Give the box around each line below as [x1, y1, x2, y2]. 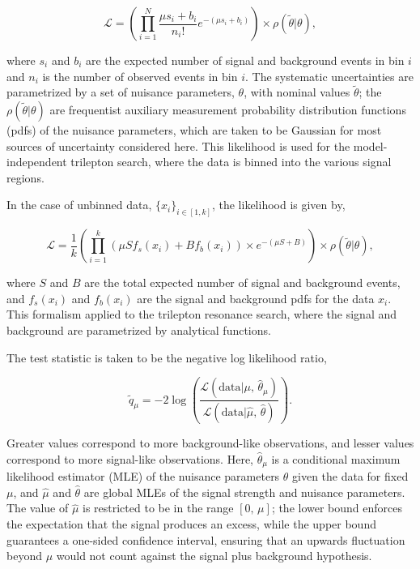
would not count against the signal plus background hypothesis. [56, 547, 372, 564]
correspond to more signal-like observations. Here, [6, 450, 253, 467]
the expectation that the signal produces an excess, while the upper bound [6, 515, 376, 532]
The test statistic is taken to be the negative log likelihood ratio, [6, 349, 327, 366]
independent [6, 153, 67, 170]
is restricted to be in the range [83, 499, 234, 516]
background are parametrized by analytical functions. [6, 322, 271, 339]
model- [353, 137, 388, 154]
